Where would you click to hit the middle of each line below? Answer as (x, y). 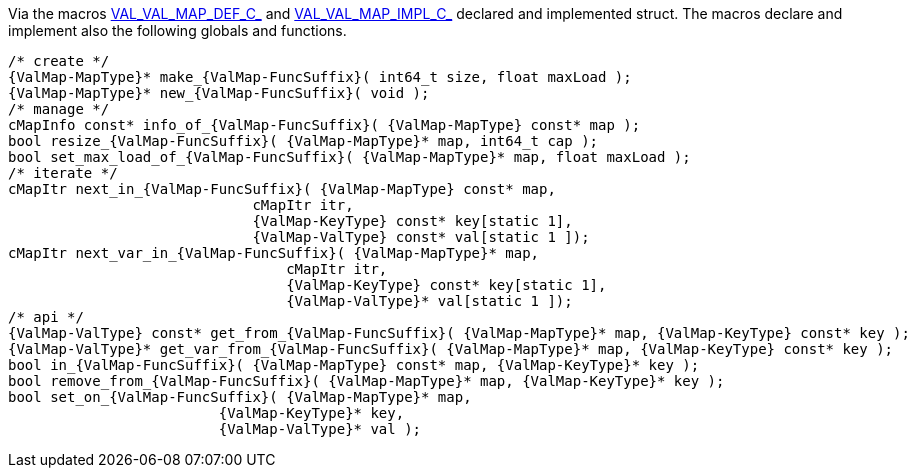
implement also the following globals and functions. (177, 30)
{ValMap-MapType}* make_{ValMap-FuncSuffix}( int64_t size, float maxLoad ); (320, 77)
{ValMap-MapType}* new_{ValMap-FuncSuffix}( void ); (219, 93)
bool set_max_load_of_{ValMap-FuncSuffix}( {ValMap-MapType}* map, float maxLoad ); (349, 157)
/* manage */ (59, 109)
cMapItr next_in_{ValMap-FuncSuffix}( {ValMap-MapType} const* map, (282, 189)
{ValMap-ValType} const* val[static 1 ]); (421, 237)
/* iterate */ (63, 173)
